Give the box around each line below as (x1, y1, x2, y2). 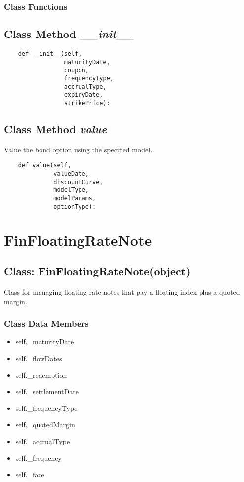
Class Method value (4, 121, 107, 137)
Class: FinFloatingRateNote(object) (4, 263, 191, 279)
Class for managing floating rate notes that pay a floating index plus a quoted (4, 286, 240, 297)
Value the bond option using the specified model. (4, 144, 153, 154)
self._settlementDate (15, 386, 79, 397)
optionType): (53, 203, 96, 210)
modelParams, (53, 195, 96, 202)
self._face (15, 469, 44, 480)
